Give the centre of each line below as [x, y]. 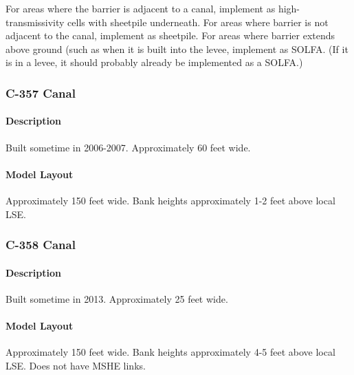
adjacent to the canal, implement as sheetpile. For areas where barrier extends [170, 35]
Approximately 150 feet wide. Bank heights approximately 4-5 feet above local [170, 352]
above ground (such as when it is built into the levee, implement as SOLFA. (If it [177, 49]
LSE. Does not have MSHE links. [76, 365]
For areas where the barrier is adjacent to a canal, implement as [141, 8]
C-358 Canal [41, 245]
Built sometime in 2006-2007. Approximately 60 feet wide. [128, 147]
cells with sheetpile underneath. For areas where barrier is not [198, 22]
